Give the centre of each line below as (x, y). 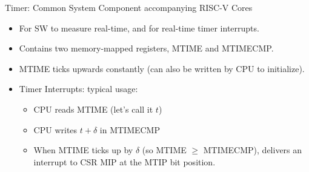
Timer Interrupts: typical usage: (78, 89)
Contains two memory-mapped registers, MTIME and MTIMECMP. (146, 48)
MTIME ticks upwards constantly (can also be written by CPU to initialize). (162, 68)
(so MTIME (164, 150)
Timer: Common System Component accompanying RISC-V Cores (129, 7)
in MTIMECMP (130, 129)
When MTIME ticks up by (83, 150)
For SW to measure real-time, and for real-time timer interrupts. (139, 28)
